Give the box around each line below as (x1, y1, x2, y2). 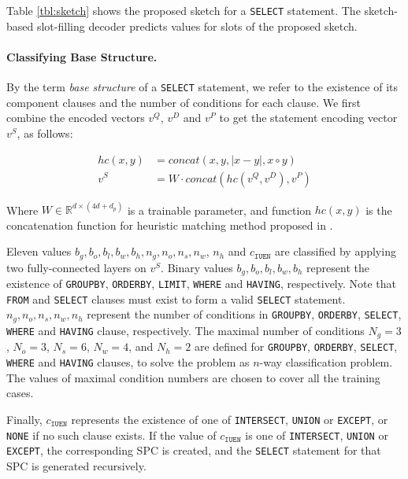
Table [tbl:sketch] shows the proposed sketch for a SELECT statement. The (6, 2, 361, 18)
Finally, (6, 411, 43, 427)
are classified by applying (275, 243, 396, 260)
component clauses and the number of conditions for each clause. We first (6, 94, 362, 110)
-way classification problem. (259, 354, 393, 370)
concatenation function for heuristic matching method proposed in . (6, 216, 333, 233)
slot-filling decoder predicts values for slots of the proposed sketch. (36, 17, 358, 34)
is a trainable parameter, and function (127, 201, 312, 218)
